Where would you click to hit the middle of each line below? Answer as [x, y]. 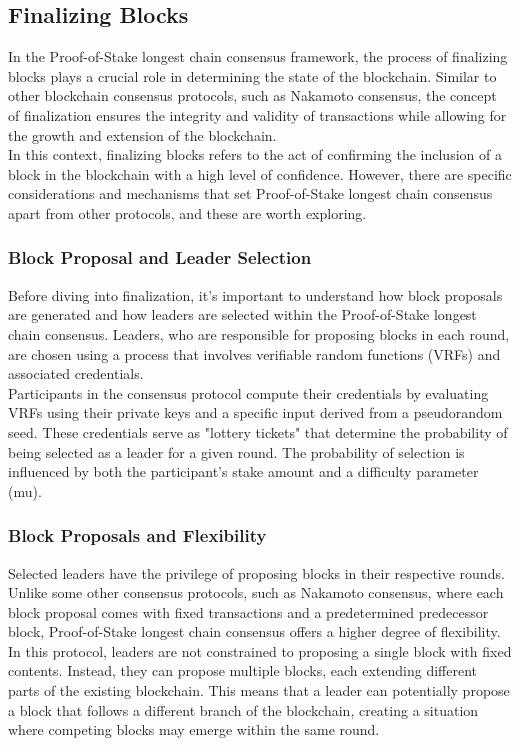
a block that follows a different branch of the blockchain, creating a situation [243, 709]
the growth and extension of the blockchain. [142, 134]
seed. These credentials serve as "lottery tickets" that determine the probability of [258, 431]
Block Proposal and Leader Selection [160, 257]
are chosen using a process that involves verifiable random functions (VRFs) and [254, 353]
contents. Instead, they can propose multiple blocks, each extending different [242, 670]
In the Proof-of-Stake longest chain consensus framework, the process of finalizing [258, 56]
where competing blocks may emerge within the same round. [194, 729]
